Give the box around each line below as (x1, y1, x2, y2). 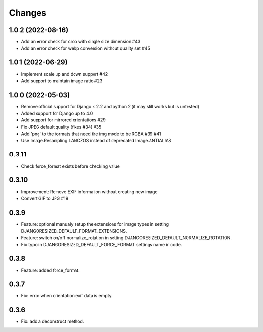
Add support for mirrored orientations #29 (21, 117, 106, 123)
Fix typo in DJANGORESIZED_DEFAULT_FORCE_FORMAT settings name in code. (21, 241, 182, 247)
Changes (9, 7, 46, 18)
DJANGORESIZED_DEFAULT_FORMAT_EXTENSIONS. (21, 228, 127, 234)
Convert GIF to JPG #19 (21, 195, 69, 201)
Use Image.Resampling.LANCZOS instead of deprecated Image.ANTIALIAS (21, 137, 171, 143)
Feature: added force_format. (21, 267, 80, 273)
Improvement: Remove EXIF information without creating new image (21, 189, 158, 195)
